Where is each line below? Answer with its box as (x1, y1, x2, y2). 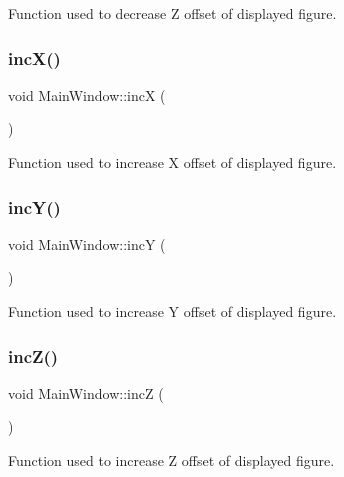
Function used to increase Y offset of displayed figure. (8, 301, 337, 321)
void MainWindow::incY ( (8, 233, 166, 254)
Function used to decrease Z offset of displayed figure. (8, 3, 337, 23)
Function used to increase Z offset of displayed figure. (8, 450, 335, 470)
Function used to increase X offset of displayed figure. (8, 152, 337, 172)
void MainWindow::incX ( (8, 84, 166, 105)
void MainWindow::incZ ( (8, 382, 164, 403)
